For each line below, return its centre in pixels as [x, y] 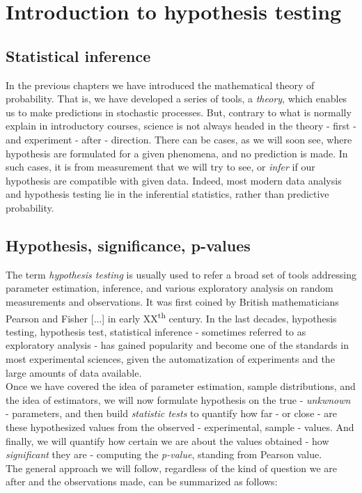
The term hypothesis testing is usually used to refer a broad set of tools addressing [181, 274]
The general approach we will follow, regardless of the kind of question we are [172, 468]
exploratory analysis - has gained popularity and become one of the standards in [177, 345]
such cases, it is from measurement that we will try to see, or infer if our [160, 167]
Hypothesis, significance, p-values [128, 245]
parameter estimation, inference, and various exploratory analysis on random [170, 288]
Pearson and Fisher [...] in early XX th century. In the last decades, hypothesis [171, 317]
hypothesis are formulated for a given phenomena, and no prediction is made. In [177, 153]
